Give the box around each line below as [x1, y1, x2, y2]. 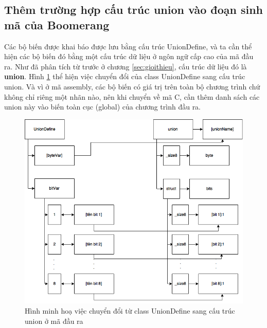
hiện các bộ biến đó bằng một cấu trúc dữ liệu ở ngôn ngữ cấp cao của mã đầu [4, 51, 254, 62]
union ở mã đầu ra [25, 315, 83, 326]
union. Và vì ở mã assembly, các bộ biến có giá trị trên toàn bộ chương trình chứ [4, 81, 260, 92]
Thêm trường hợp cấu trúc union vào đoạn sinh [4, 2, 263, 17]
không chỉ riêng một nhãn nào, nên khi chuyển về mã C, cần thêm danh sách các [4, 91, 260, 102]
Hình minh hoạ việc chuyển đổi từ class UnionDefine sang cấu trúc [25, 305, 235, 316]
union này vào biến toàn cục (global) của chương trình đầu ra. [4, 101, 201, 112]
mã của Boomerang [4, 16, 110, 32]
